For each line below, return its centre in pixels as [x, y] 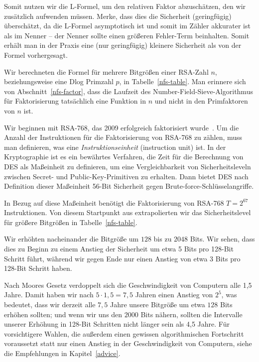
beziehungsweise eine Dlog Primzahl [59, 81]
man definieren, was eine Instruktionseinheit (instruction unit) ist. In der [115, 147]
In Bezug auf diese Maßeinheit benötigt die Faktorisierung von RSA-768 [114, 202]
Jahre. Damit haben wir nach [49, 295]
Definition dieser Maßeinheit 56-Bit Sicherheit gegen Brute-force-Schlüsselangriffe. [129, 186]
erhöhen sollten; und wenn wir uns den [63, 314]
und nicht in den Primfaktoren [201, 101]
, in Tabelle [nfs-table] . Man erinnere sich [183, 81]
